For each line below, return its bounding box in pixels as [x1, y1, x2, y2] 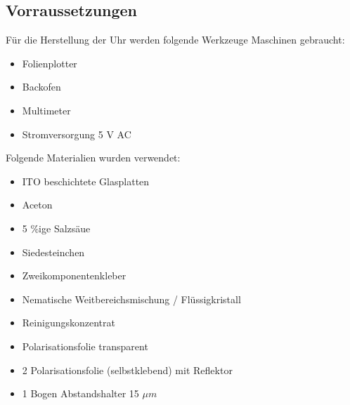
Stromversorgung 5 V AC [22, 126, 131, 141]
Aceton [22, 197, 53, 212]
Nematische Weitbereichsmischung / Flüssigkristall [22, 291, 241, 306]
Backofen [22, 79, 61, 94]
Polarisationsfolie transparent [22, 338, 148, 353]
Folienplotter [22, 55, 77, 70]
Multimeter [22, 102, 71, 117]
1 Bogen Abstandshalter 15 [22, 386, 139, 401]
